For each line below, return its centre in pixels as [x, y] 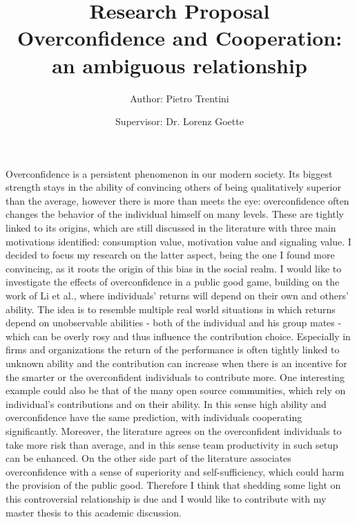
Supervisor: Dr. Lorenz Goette [180, 121]
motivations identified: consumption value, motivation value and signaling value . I [178, 241]
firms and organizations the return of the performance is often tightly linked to [173, 349]
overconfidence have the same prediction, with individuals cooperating [154, 417]
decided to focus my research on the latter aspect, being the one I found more [170, 255]
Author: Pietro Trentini [180, 98]
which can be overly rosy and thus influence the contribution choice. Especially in [178, 336]
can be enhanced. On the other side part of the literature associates [148, 458]
